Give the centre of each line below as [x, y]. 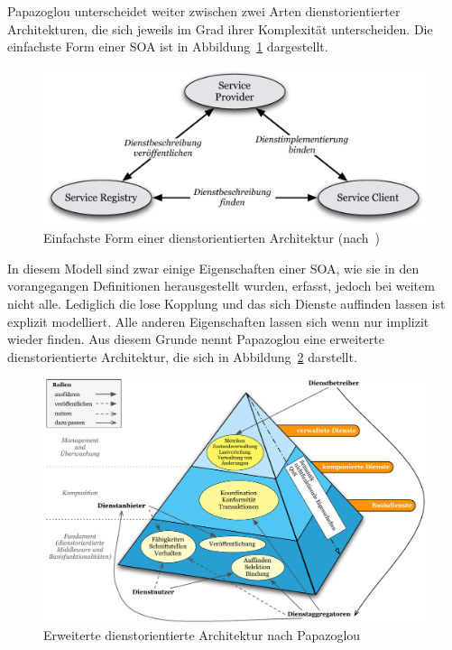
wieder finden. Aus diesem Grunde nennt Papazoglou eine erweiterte [196, 339]
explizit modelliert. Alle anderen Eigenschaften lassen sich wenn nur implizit [218, 321]
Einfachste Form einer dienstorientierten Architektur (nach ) [212, 238]
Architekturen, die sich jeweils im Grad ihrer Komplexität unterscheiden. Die [220, 28]
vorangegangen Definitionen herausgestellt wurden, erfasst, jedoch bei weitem [221, 286]
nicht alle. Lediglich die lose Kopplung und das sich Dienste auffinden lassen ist [226, 304]
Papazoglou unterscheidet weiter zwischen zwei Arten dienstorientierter [204, 11]
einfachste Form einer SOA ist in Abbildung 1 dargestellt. [168, 46]
